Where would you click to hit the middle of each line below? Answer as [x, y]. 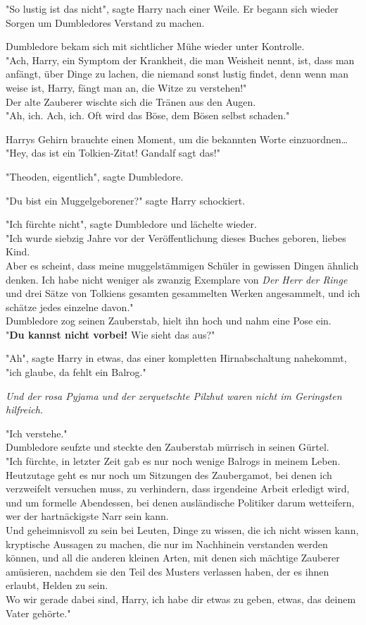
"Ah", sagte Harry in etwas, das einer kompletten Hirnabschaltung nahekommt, [176, 358]
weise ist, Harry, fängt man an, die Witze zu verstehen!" [126, 87]
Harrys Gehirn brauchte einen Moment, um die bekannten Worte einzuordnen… [177, 139]
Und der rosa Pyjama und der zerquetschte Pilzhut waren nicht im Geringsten [174, 395]
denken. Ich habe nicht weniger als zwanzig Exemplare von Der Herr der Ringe [177, 279]
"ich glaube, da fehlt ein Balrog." [76, 372]
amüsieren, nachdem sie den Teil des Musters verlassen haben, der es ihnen [168, 571]
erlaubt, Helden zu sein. [57, 585]
